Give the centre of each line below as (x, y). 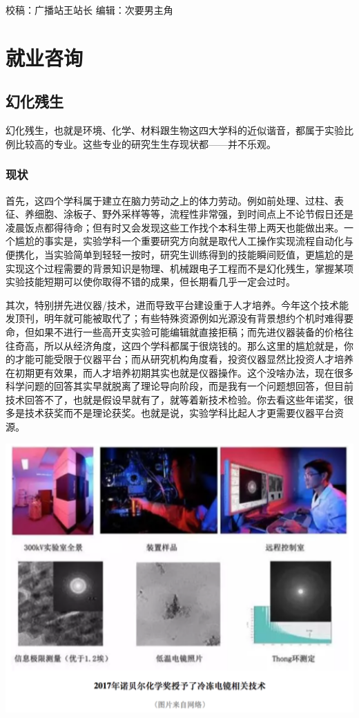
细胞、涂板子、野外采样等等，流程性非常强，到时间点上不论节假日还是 (194, 214)
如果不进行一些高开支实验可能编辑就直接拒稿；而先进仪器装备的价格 (189, 331)
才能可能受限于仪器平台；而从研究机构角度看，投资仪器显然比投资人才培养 (184, 359)
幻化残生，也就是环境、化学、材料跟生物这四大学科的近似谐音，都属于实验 (175, 130)
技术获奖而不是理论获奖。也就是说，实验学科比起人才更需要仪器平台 (179, 413)
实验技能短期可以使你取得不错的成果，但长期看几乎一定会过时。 (151, 282)
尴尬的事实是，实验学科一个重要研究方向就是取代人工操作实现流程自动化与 (184, 241)
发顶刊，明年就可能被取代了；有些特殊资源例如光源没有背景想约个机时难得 (175, 318)
